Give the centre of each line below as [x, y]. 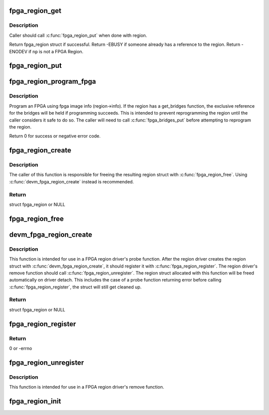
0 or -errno [21, 348]
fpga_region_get [35, 11]
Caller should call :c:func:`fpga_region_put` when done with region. [78, 35]
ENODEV [18, 51]
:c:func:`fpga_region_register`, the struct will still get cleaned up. [75, 287]
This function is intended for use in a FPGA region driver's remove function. [87, 387]
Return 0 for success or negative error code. [55, 136]
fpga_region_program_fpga [53, 81]
